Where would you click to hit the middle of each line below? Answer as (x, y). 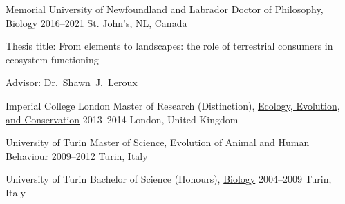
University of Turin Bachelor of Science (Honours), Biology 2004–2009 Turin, (169, 179)
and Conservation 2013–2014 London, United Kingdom (122, 119)
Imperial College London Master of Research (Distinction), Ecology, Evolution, (173, 105)
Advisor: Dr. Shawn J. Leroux (72, 82)
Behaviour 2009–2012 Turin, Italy (77, 155)
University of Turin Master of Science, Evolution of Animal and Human (158, 142)
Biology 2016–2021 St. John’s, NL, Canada (96, 22)
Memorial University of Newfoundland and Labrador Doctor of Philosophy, (165, 9)
